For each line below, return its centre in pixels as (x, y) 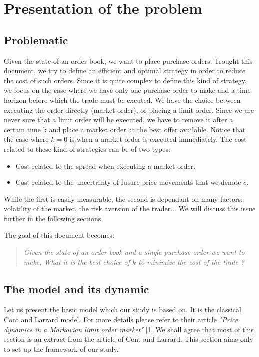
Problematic (36, 40)
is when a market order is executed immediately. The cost (158, 139)
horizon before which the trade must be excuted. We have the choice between (122, 99)
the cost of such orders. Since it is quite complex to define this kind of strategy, (125, 80)
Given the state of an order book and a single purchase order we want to (134, 252)
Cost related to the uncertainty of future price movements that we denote (128, 182)
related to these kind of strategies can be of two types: (87, 148)
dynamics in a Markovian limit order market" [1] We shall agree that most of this (129, 329)
